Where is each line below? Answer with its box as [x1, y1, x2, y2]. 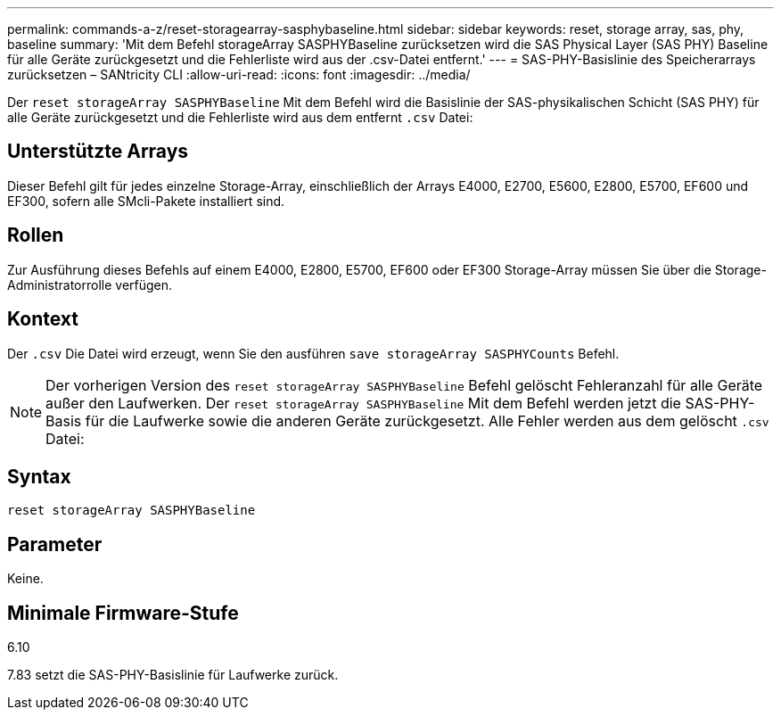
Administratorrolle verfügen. [7, 276, 173, 293]
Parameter [7, 532, 103, 556]
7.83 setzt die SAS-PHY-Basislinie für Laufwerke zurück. [7, 667, 339, 683]
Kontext [7, 308, 78, 331]
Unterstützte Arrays [7, 140, 189, 163]
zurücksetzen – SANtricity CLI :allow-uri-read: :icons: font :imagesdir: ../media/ [7, 67, 471, 82]
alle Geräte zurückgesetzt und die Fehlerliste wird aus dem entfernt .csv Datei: [7, 110, 473, 125]
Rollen [7, 224, 64, 247]
